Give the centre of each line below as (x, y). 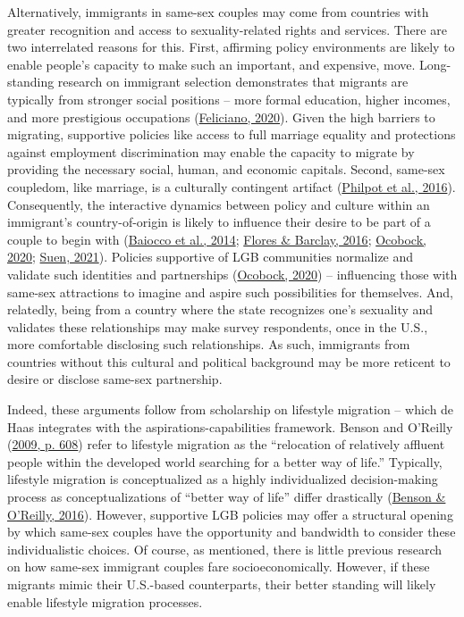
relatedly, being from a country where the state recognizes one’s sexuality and (220, 309)
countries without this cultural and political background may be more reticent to (229, 361)
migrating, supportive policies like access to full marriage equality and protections (232, 134)
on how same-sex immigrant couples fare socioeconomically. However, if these (219, 567)
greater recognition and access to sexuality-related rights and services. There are (227, 29)
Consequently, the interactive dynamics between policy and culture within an (219, 204)
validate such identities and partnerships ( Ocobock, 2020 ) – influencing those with (232, 274)
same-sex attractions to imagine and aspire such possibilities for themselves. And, (231, 292)
